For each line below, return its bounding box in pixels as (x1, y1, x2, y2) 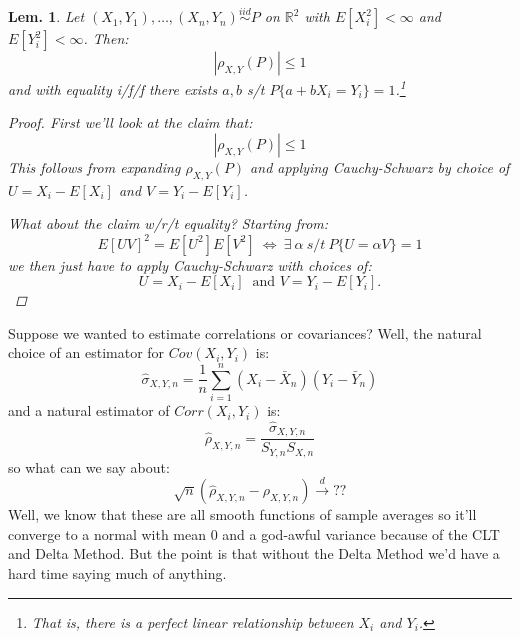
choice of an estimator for (8, 342, 165, 363)
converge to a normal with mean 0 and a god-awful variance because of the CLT (8, 523, 500, 544)
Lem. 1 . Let (8, 6, 85, 27)
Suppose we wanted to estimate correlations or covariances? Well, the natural (8, 322, 482, 343)
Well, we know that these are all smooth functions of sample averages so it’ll (8, 504, 477, 525)
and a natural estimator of (8, 400, 170, 421)
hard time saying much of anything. (8, 562, 227, 583)
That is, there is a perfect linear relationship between (31, 611, 354, 632)
